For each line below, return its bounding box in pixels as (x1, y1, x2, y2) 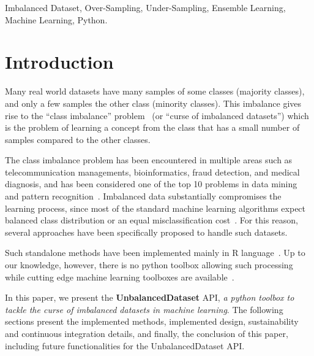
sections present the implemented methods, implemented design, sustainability (5, 315, 299, 328)
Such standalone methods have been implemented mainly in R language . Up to (5, 246, 305, 259)
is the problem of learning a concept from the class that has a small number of (5, 121, 300, 134)
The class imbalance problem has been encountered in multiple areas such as (5, 153, 293, 166)
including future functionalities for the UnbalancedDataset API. (5, 339, 245, 352)
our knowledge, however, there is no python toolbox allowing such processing (5, 258, 293, 271)
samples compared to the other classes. (5, 133, 151, 145)
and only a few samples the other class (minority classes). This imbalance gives (5, 96, 302, 109)
